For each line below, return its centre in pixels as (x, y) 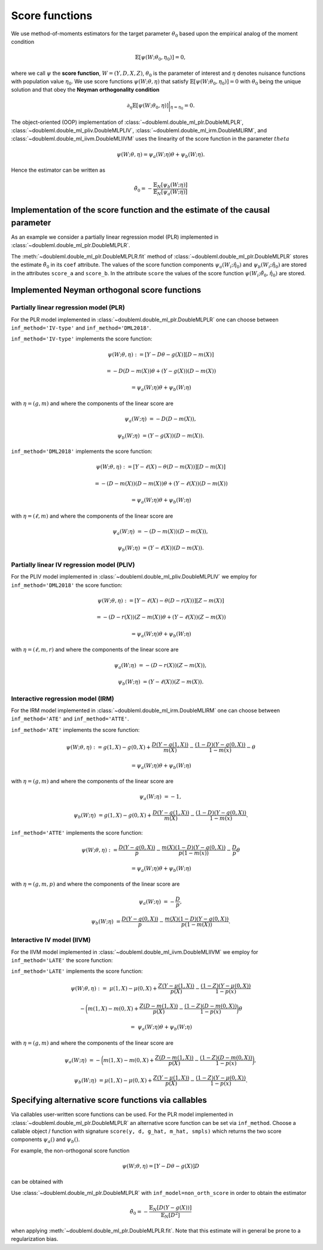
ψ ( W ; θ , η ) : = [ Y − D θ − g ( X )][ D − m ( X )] (161, 354)
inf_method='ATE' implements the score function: (75, 729)
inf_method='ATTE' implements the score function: (77, 832)
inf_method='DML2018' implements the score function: (82, 451)
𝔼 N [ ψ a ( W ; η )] (170, 193)
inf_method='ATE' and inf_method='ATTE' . (70, 719)
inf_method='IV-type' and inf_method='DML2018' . (81, 328)
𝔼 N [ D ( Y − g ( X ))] (170, 1208)
